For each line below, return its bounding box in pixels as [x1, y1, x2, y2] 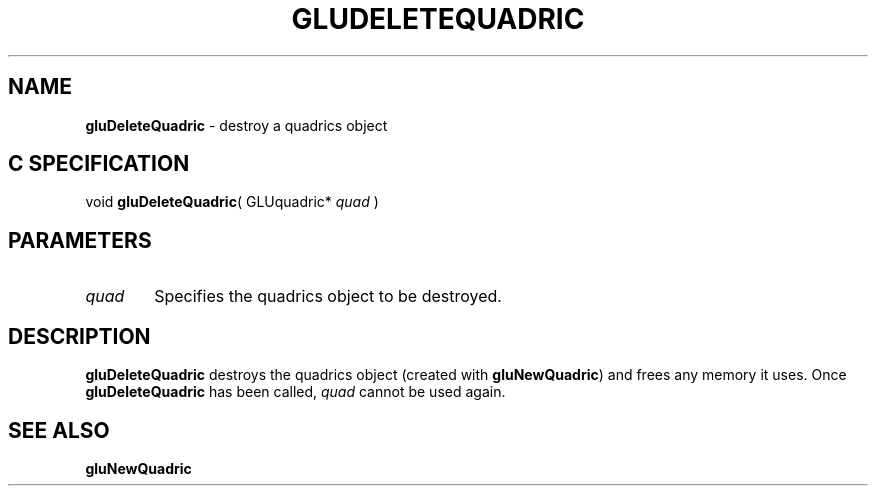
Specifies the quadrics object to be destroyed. [154, 286, 502, 307]
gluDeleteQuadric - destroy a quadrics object [85, 116, 388, 134]
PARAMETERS [8, 227, 152, 253]
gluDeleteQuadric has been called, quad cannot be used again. [85, 383, 506, 401]
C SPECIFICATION [8, 151, 190, 177]
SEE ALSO [8, 417, 110, 443]
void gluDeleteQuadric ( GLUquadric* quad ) [85, 193, 379, 211]
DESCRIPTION [8, 323, 151, 349]
